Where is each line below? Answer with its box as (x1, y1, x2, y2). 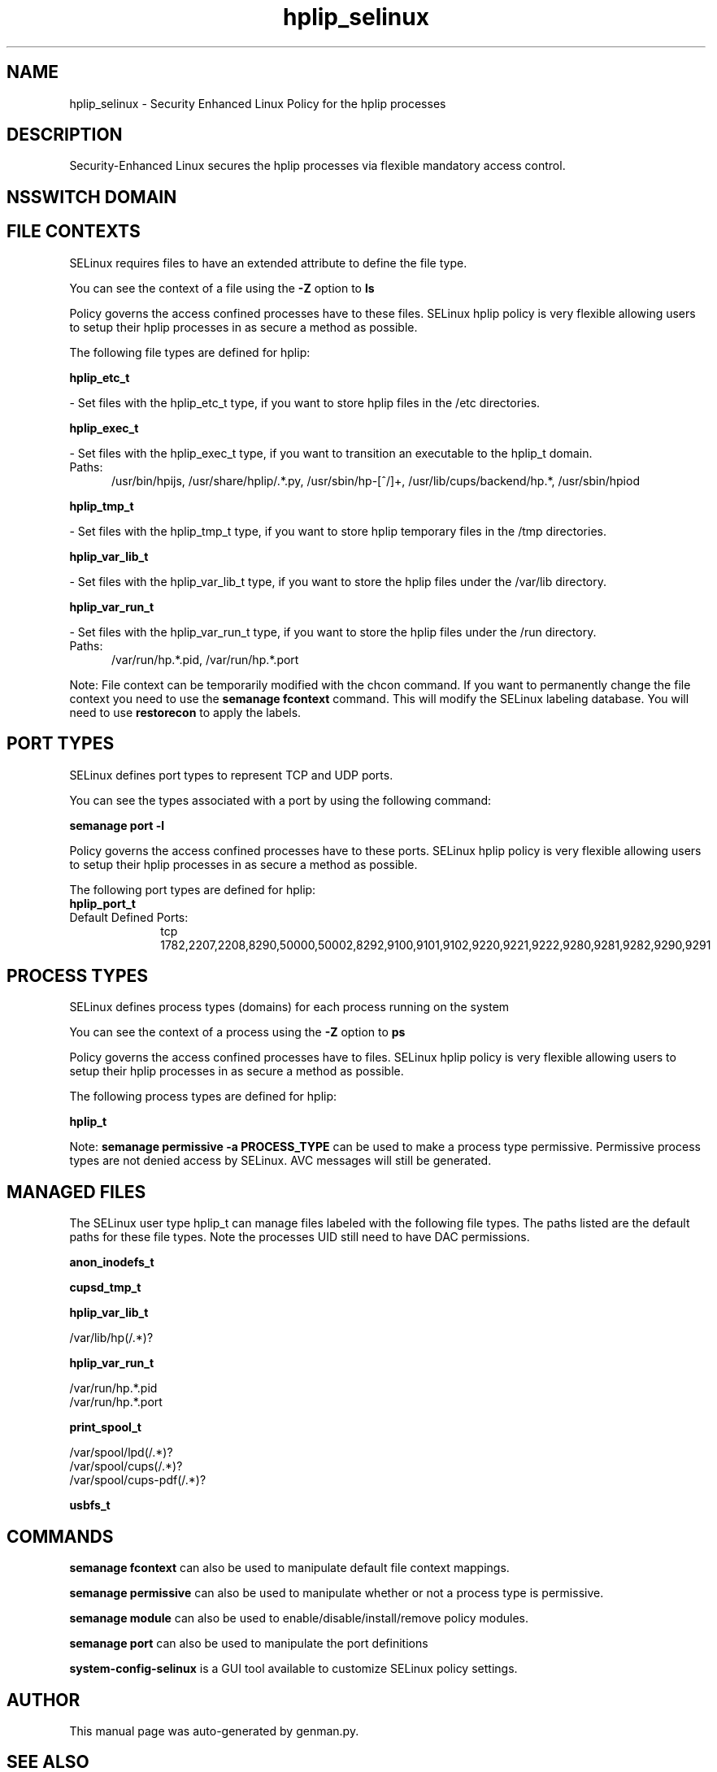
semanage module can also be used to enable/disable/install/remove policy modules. (69, 1611, 529, 1626)
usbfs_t (69, 1498, 111, 1513)
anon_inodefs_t (69, 1255, 154, 1270)
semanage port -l (69, 818, 164, 832)
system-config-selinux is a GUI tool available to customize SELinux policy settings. (69, 1661, 518, 1676)
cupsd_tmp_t (69, 1280, 141, 1295)
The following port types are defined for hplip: (69, 882, 316, 897)
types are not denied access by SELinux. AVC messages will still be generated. (69, 1153, 492, 1168)
